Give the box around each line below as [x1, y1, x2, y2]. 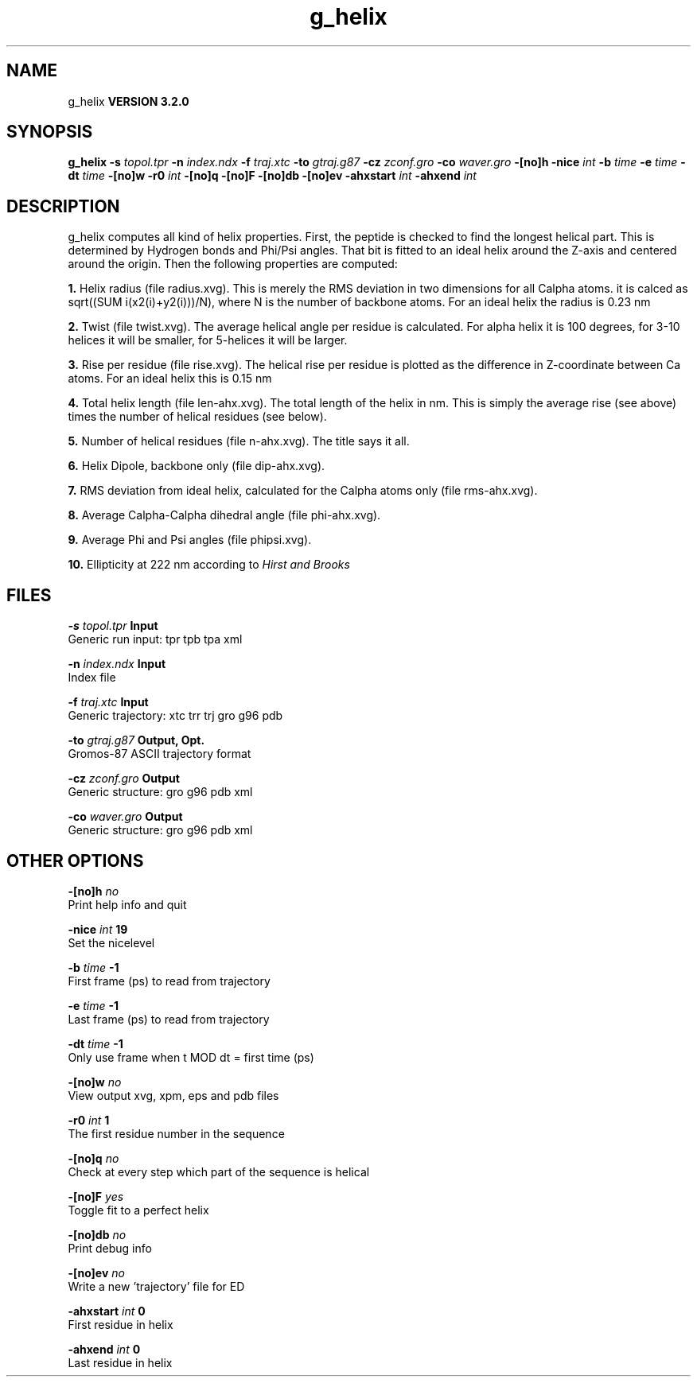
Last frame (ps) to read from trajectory [68, 1012, 270, 1026]
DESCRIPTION [6, 196, 120, 216]
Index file [68, 670, 116, 685]
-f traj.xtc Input [68, 695, 149, 709]
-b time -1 [68, 960, 119, 974]
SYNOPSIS [6, 122, 93, 142]
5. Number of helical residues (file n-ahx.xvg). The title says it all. [68, 434, 410, 449]
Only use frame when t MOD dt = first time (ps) [68, 1050, 314, 1064]
